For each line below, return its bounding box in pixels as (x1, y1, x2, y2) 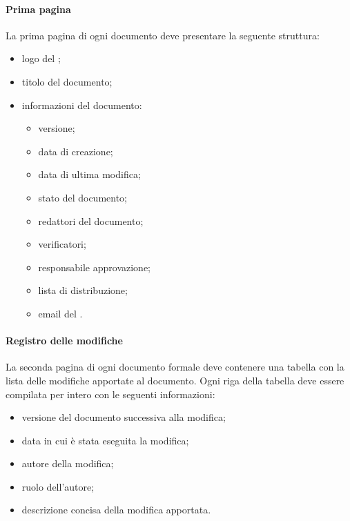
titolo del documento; (21, 74, 113, 88)
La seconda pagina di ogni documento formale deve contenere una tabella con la (6, 360, 344, 374)
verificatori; (38, 237, 86, 251)
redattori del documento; (38, 213, 144, 228)
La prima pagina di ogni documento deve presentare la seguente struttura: (6, 28, 320, 42)
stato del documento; (38, 190, 128, 204)
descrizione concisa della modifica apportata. (21, 502, 211, 517)
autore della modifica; (21, 456, 114, 471)
